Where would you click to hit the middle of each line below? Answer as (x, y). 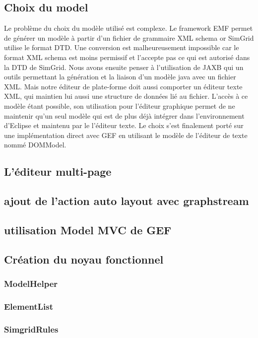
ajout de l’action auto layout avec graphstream (127, 201)
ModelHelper (31, 283)
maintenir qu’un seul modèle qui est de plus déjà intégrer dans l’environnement (124, 115)
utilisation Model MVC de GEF (88, 230)
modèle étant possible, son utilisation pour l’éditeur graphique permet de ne (120, 105)
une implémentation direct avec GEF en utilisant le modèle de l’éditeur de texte (126, 135)
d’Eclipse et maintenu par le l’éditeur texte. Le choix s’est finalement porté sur (124, 125)
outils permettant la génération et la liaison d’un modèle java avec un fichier (120, 77)
